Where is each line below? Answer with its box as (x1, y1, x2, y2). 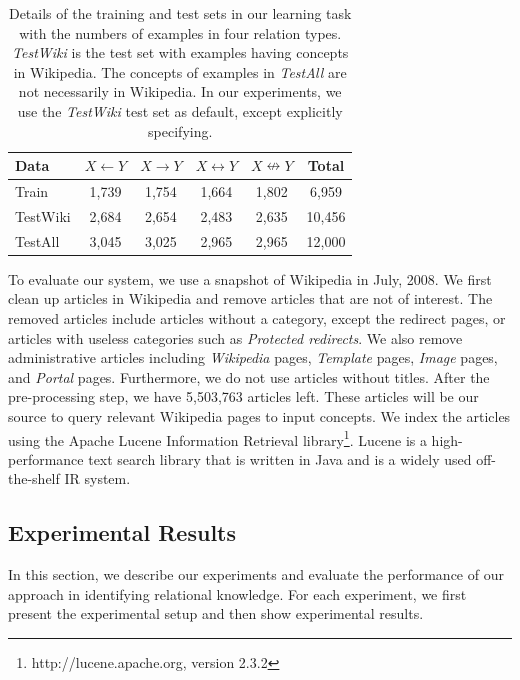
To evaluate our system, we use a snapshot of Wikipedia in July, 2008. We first (8, 268, 492, 289)
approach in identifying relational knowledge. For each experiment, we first (8, 583, 467, 604)
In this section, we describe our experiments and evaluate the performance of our (8, 564, 504, 585)
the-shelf (8, 468, 60, 489)
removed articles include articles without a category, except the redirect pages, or (8, 307, 506, 328)
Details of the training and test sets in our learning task (8, 3, 352, 23)
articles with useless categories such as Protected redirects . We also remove (8, 327, 463, 348)
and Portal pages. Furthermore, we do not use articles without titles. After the (8, 366, 490, 387)
